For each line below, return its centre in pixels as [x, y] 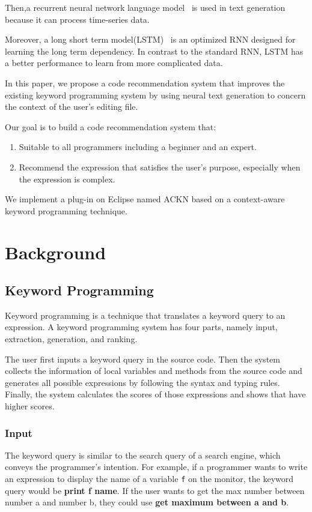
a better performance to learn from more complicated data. [114, 63]
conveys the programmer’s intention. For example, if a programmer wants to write [156, 467]
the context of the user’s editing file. [72, 107]
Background [56, 252]
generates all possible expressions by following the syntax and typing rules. [142, 382]
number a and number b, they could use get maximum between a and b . [147, 502]
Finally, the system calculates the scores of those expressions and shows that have [155, 394]
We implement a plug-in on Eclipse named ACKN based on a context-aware [145, 199]
